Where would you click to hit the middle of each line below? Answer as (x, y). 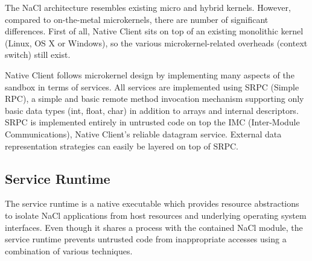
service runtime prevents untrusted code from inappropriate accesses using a (146, 239)
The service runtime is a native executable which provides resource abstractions (152, 203)
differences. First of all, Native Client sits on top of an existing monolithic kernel (154, 31)
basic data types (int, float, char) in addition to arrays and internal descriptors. (152, 110)
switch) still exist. (38, 55)
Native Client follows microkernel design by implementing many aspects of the (150, 74)
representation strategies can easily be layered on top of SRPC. (122, 146)
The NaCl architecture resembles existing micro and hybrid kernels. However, (148, 7)
